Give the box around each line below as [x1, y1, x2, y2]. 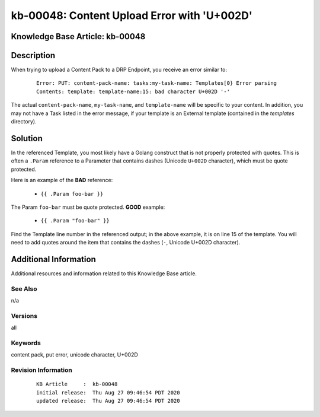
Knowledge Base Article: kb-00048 [11, 31, 146, 42]
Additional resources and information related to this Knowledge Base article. [11, 270, 197, 277]
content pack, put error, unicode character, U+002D [11, 351, 139, 358]
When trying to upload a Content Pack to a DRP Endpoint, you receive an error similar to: [11, 66, 228, 74]
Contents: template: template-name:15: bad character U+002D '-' [36, 88, 231, 95]
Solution [11, 133, 43, 144]
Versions [11, 311, 38, 320]
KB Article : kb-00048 [36, 381, 118, 388]
